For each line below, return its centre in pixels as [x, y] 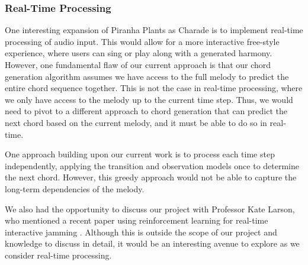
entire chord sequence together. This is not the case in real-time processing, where [154, 88]
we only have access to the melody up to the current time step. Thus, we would [149, 99]
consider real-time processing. [58, 255]
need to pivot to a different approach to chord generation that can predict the [146, 111]
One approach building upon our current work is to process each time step [140, 154]
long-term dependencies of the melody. [75, 188]
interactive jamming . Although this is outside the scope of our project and [141, 232]
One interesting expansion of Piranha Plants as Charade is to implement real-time [154, 30]
